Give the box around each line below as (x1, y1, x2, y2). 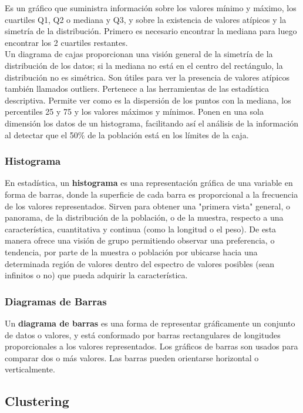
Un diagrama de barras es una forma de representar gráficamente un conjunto (5, 317, 295, 329)
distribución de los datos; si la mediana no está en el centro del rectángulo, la (5, 59, 283, 71)
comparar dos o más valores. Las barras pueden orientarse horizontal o (5, 351, 259, 364)
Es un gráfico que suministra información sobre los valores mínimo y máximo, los (5, 2, 297, 14)
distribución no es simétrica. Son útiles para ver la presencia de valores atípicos (5, 71, 289, 83)
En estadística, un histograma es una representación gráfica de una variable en (5, 176, 293, 189)
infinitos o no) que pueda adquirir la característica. (5, 269, 188, 281)
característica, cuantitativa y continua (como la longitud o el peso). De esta (5, 222, 277, 235)
